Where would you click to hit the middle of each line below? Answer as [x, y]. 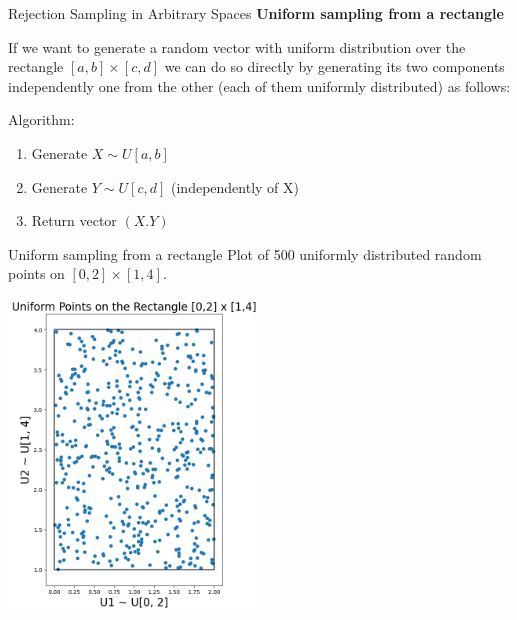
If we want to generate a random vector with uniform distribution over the [237, 46]
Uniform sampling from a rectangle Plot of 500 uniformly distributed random [245, 253]
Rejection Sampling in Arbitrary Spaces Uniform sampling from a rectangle [256, 13]
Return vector [74, 220]
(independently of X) [235, 186]
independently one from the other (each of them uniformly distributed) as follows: [259, 85]
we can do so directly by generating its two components [334, 66]
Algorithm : [41, 119]
